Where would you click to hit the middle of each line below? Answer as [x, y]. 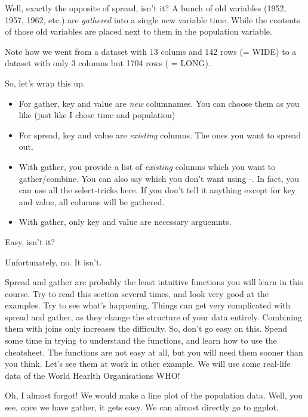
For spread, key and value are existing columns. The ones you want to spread [160, 135]
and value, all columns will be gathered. [92, 201]
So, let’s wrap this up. [45, 83]
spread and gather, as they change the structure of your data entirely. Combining [153, 316]
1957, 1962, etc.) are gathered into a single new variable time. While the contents [153, 19]
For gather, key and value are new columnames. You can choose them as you [159, 103]
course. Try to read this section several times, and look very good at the [137, 293]
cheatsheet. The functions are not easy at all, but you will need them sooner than [154, 352]
